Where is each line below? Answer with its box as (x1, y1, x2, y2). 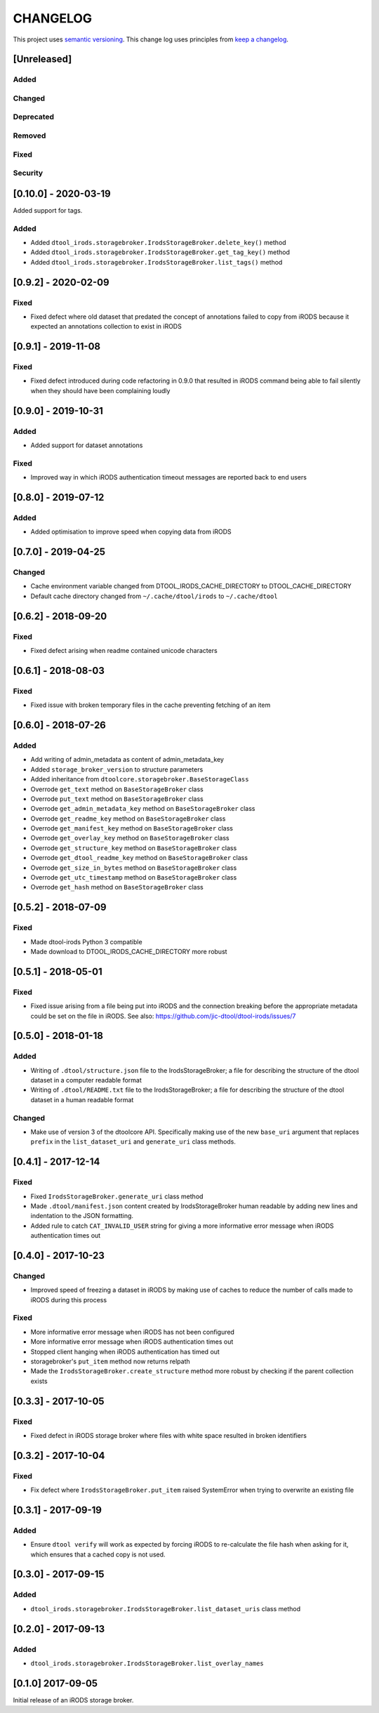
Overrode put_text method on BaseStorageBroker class (30, 794, 204, 803)
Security (13, 168, 44, 178)
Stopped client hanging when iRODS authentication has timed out (30, 1347, 220, 1356)
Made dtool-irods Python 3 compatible (30, 937, 143, 946)
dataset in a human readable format (30, 1095, 134, 1104)
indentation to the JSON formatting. (30, 1212, 133, 1220)
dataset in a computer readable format (30, 1076, 142, 1085)
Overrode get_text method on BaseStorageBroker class (30, 785, 204, 793)
